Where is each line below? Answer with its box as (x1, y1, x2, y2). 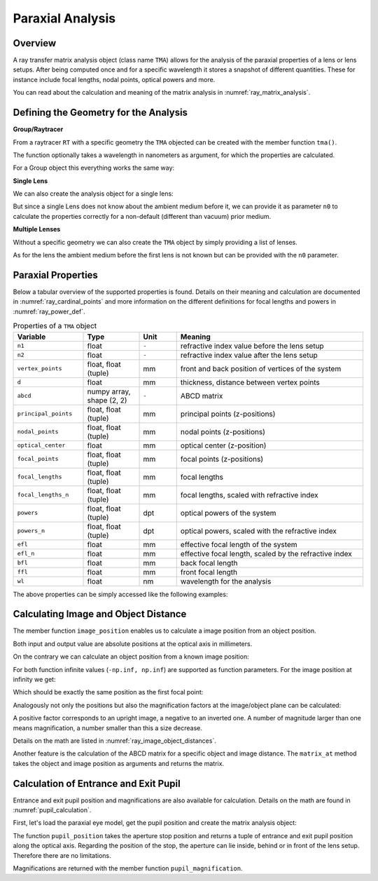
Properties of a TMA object (13, 321, 97, 331)
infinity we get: (13, 675, 56, 683)
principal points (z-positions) (180, 409, 276, 419)
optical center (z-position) (180, 440, 267, 450)
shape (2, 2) (87, 395, 127, 405)
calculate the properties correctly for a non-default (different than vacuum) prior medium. (13, 212, 272, 220)
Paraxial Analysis (13, 11, 115, 26)
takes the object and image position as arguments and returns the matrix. (13, 759, 224, 767)
